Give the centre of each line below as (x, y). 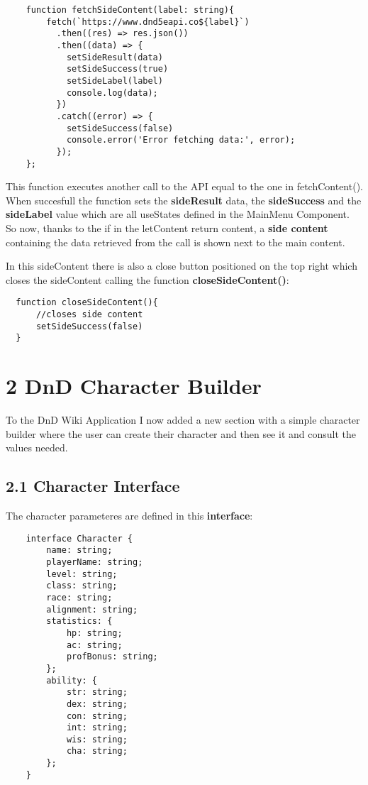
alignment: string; (92, 609)
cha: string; (97, 751)
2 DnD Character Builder (134, 386)
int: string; (97, 728)
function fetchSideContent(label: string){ (130, 10)
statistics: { (79, 621)
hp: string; (94, 633)
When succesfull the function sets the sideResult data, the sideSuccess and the (184, 200)
